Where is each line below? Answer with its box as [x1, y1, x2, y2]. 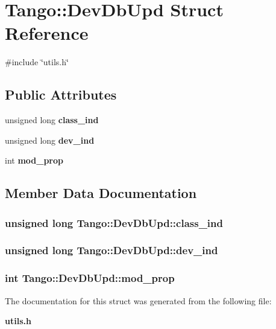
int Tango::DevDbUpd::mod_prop [5, 270, 175, 286]
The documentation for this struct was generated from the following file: [5, 294, 272, 307]
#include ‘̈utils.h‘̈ [5, 56, 69, 68]
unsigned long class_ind [5, 113, 99, 126]
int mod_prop [5, 154, 64, 167]
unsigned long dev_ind [5, 133, 95, 146]
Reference [5, 21, 89, 45]
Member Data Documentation [5, 184, 197, 202]
